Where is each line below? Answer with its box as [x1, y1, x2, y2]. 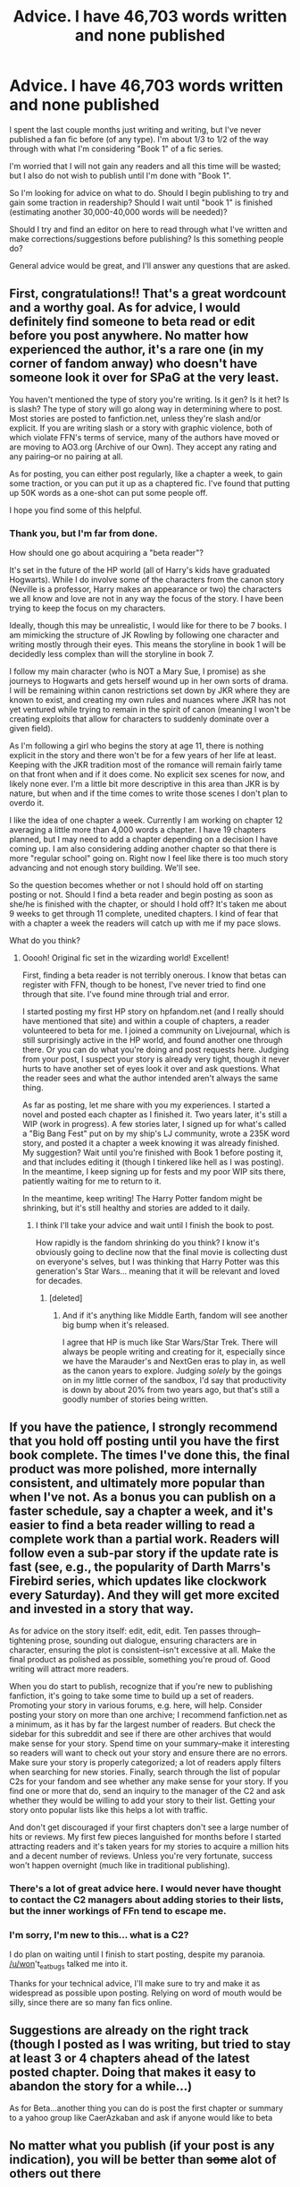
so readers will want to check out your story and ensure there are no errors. [9, 1747, 288, 1758]
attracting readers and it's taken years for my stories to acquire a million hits [9, 1841, 289, 1851]
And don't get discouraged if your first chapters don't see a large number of [9, 1822, 289, 1832]
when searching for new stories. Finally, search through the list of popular [9, 1766, 281, 1777]
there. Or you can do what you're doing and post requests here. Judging [21, 1045, 289, 1055]
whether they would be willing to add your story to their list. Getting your [9, 1795, 276, 1806]
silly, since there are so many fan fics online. [9, 1996, 172, 2007]
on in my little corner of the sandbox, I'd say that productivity [62, 1375, 287, 1386]
